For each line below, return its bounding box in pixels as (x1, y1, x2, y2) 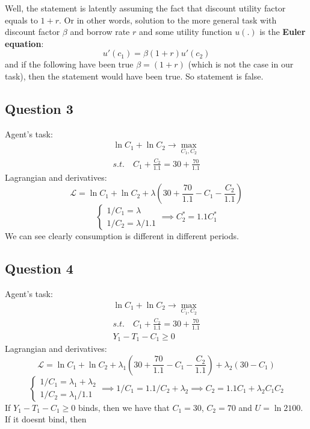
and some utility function (138, 25, 232, 38)
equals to (5, 13, 38, 26)
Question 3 (5, 99, 73, 117)
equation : (5, 37, 44, 49)
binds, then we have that (78, 401, 170, 413)
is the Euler (259, 25, 306, 38)
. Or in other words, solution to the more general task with (59, 13, 277, 26)
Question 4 (5, 259, 73, 278)
